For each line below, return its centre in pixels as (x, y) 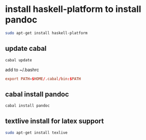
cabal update (19, 60)
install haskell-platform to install (73, 9)
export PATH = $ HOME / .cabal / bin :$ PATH (43, 79)
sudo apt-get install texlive (36, 133)
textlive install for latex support (55, 121)
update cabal (26, 49)
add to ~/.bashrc (22, 70)
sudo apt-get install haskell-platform (46, 33)
